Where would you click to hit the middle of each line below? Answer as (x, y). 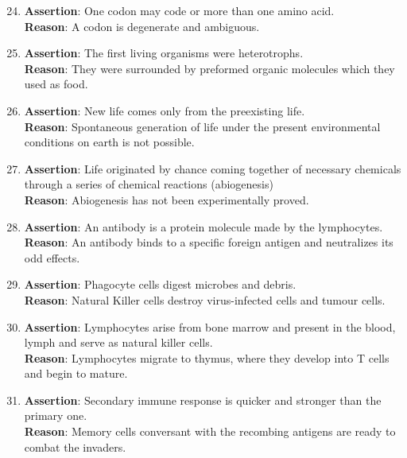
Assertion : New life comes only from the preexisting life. (165, 110)
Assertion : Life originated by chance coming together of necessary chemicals (213, 168)
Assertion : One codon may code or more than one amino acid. (179, 10)
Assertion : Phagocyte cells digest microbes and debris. (160, 284)
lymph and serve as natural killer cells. (118, 342)
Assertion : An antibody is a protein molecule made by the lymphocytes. (203, 226)
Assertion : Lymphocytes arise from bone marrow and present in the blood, (210, 326)
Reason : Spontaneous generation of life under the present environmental (202, 126)
